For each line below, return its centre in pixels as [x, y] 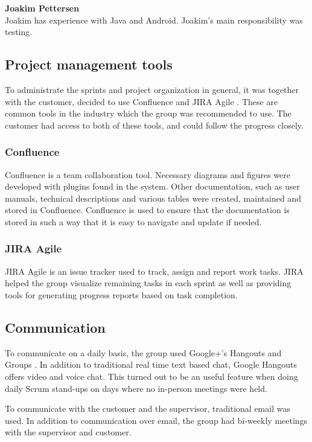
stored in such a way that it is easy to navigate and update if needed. [133, 221]
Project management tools [89, 64]
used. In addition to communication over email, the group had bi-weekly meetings [156, 420]
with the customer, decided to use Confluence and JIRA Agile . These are [142, 101]
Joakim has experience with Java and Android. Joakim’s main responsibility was [154, 20]
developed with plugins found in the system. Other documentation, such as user [153, 186]
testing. [19, 32]
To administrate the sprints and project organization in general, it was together [152, 89]
